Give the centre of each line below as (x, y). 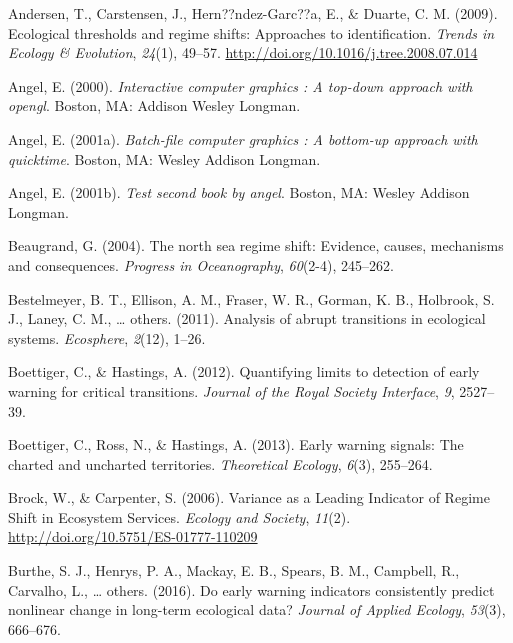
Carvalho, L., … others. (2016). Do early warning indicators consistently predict (251, 589)
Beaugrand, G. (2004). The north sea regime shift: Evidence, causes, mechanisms (256, 245)
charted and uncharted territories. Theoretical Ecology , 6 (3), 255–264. (220, 463)
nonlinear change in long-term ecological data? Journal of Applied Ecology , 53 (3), (257, 609)
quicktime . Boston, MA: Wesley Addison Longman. (164, 158)
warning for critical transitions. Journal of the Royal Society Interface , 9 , (231, 390)
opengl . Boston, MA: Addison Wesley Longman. (154, 105)
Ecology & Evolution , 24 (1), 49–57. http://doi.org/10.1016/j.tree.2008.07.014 (243, 52)
